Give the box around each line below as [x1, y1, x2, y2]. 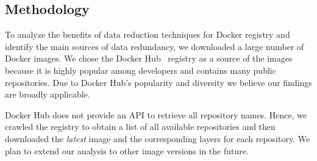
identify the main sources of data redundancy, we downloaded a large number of [5, 40, 304, 52]
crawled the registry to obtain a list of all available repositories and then [5, 120, 276, 133]
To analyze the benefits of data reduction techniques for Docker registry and [5, 28, 290, 41]
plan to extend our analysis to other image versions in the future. [5, 144, 249, 157]
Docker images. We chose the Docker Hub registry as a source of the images [5, 52, 293, 65]
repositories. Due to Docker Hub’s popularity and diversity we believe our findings [5, 76, 312, 88]
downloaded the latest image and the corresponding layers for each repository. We [5, 132, 310, 145]
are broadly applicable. [5, 88, 90, 101]
